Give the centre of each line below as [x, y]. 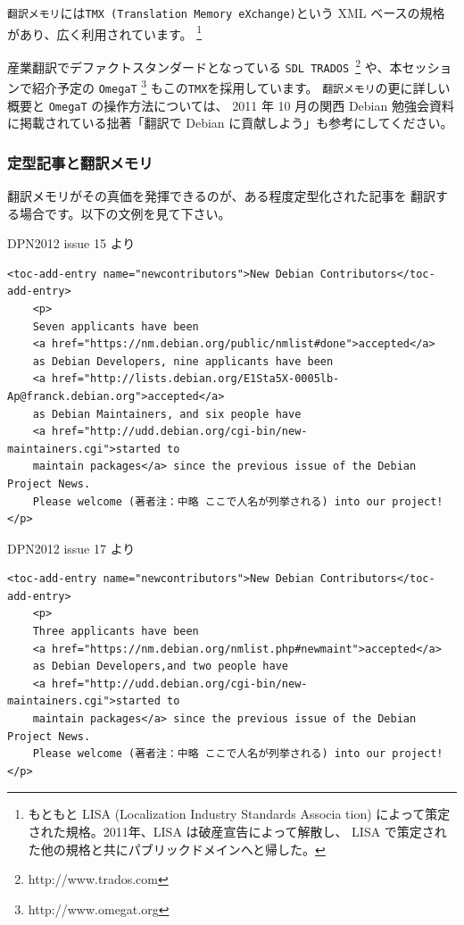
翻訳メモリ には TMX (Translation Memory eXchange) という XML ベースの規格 [226, 12]
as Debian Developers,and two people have [160, 667]
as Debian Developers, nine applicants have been [183, 361]
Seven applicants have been [116, 326]
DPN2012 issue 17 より [71, 548]
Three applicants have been [116, 632]
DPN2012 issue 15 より [71, 243]
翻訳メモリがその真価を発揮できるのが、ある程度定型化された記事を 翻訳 [222, 196]
